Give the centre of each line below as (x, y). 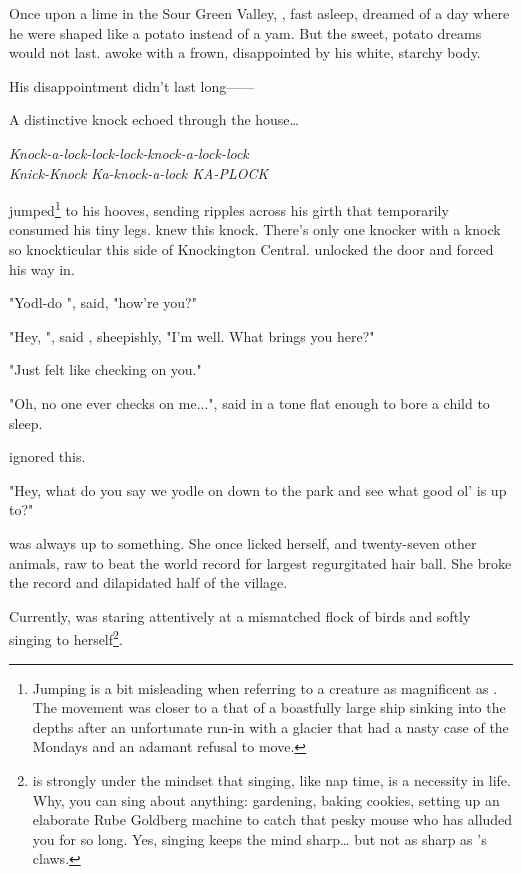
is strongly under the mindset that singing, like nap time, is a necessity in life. (271, 779)
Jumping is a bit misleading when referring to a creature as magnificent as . (265, 687)
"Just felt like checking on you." (105, 369)
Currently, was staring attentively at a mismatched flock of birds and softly (240, 615)
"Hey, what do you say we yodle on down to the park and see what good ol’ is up (258, 489)
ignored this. (47, 456)
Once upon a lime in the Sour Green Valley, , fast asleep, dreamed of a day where (259, 13)
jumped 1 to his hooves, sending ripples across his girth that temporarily (229, 208)
